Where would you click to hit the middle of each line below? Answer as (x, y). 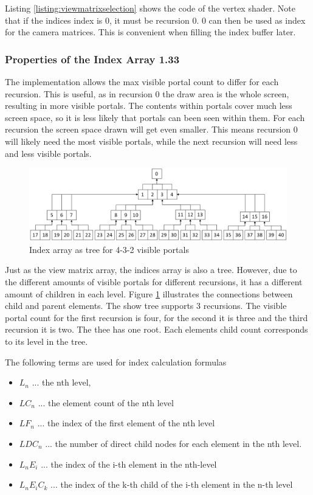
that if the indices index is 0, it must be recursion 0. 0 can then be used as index (155, 20)
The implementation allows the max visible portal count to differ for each (142, 81)
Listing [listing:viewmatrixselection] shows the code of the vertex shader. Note (150, 8)
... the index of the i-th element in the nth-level (129, 464)
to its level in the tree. (46, 341)
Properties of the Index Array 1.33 (92, 59)
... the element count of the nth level (106, 402)
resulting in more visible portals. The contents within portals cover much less (149, 106)
